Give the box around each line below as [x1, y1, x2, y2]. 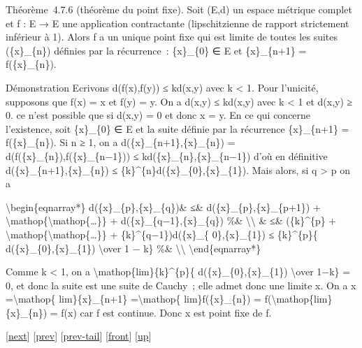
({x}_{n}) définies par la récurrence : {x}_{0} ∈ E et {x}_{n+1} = [6, 43, 307, 57]
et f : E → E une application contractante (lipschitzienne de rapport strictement [6, 15, 349, 30]
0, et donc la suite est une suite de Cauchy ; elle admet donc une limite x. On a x [6, 277, 356, 292]
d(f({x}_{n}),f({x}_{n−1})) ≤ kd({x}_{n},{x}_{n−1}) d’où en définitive [6, 148, 328, 163]
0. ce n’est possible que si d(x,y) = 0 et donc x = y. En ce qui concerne [6, 108, 311, 122]
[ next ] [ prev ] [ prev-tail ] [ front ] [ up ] [6, 328, 152, 343]
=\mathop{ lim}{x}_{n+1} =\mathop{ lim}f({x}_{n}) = [6, 291, 261, 306]
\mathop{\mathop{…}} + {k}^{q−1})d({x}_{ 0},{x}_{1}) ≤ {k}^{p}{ [6, 226, 318, 241]
